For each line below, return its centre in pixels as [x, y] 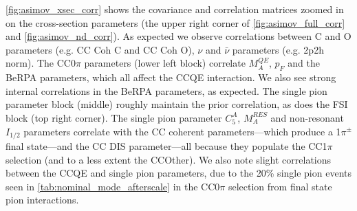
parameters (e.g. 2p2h [278, 49]
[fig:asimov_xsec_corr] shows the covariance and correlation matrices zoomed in [175, 9]
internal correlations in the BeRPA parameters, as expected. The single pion [166, 90]
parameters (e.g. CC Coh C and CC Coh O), [100, 49]
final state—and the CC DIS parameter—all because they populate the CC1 [166, 146]
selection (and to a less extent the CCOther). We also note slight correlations [169, 159]
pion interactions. [42, 200]
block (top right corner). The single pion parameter [114, 117]
